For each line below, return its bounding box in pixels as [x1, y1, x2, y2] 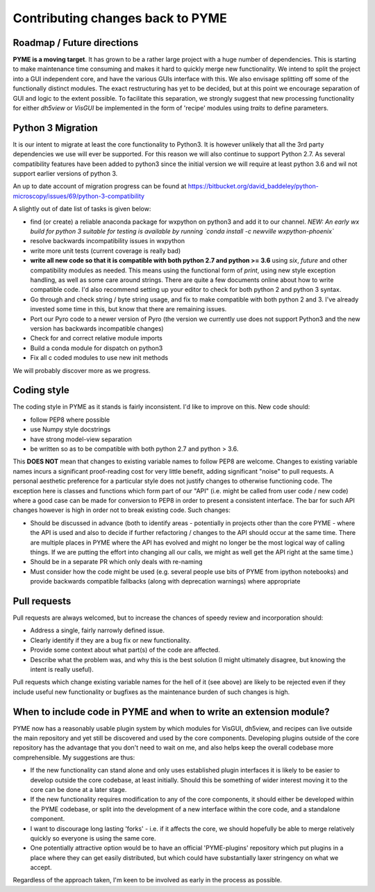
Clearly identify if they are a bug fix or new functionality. [30, 636, 191, 644]
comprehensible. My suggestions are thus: [12, 753, 135, 761]
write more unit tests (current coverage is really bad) [30, 247, 181, 255]
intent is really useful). [30, 665, 94, 673]
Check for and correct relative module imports [30, 334, 162, 342]
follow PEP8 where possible [30, 415, 110, 424]
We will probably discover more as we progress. [12, 366, 151, 374]
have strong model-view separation [30, 435, 132, 443]
